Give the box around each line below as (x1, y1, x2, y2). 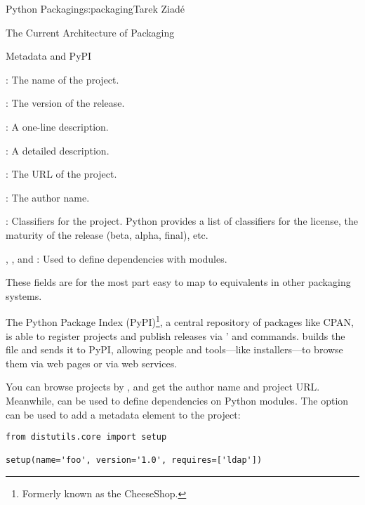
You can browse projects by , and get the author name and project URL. (6, 379, 320, 394)
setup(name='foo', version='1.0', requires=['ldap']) (6, 455, 263, 466)
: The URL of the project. (6, 166, 117, 181)
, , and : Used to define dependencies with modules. (6, 251, 227, 265)
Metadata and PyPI (6, 48, 92, 63)
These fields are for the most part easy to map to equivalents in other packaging (6, 275, 351, 289)
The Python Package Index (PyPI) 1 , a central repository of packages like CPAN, (6, 313, 354, 329)
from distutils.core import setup (6, 432, 167, 442)
